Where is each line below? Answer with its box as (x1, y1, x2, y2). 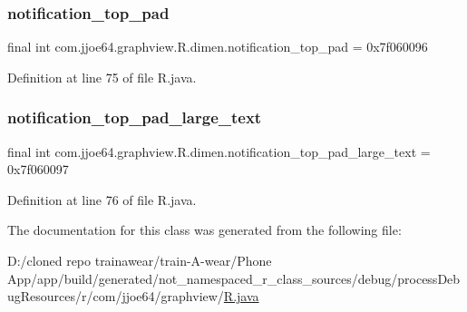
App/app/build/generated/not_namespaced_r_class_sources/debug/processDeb (7, 268, 461, 288)
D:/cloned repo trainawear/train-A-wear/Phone (7, 251, 272, 269)
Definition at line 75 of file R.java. (7, 67, 197, 86)
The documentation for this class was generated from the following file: (7, 220, 402, 239)
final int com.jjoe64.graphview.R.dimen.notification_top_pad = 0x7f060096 (7, 37, 428, 56)
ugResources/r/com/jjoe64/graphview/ (7, 287, 224, 306)
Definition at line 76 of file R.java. (7, 190, 197, 209)
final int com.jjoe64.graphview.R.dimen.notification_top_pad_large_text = (7, 141, 431, 161)
